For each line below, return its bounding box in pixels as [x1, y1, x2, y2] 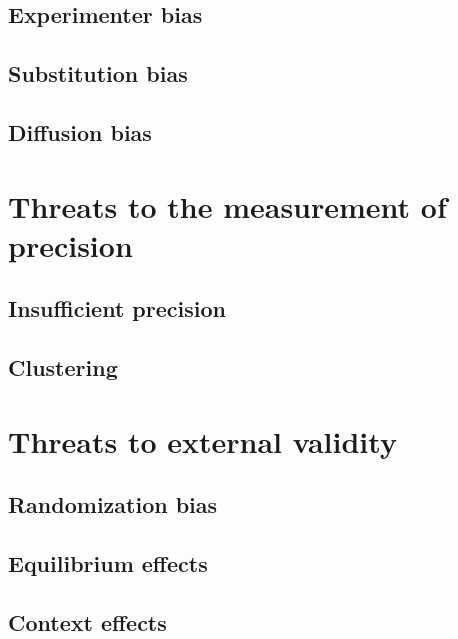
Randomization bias [8, 489, 218, 520]
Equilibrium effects [8, 548, 208, 579]
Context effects [8, 606, 167, 637]
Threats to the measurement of [8, 185, 447, 226]
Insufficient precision [8, 293, 226, 324]
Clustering [8, 352, 118, 383]
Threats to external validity [8, 420, 397, 461]
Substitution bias [8, 58, 188, 89]
